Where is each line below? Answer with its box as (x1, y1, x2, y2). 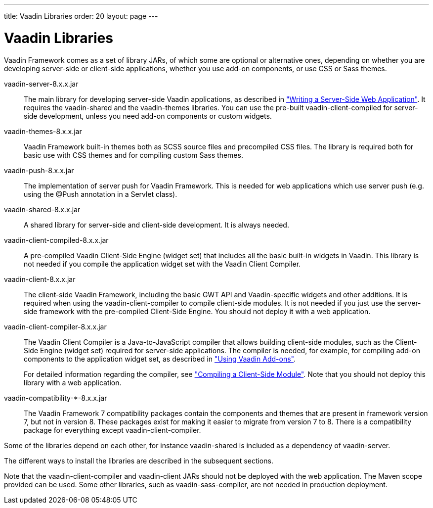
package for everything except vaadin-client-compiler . (24, 425, 201, 434)
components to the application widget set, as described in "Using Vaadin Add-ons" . (24, 354, 296, 363)
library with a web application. (24, 378, 122, 387)
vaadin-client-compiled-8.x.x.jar (4, 235, 109, 244)
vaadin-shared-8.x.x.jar (4, 205, 81, 214)
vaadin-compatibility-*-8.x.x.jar (4, 393, 107, 402)
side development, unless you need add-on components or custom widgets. (24, 111, 272, 120)
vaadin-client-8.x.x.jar (4, 275, 76, 283)
